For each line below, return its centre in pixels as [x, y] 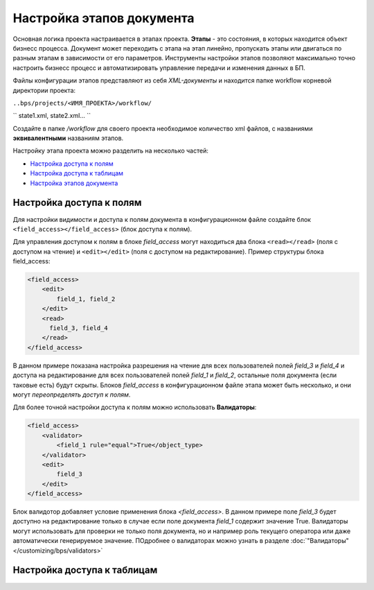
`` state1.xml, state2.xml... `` [52, 116]
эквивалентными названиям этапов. [68, 138]
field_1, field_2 [86, 299]
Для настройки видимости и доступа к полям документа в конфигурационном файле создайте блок [162, 219]
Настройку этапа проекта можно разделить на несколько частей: [111, 151]
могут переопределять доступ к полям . [72, 394]
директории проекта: [44, 90]
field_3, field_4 [79, 328]
